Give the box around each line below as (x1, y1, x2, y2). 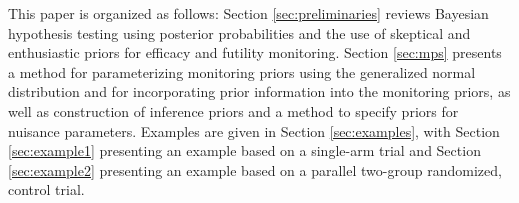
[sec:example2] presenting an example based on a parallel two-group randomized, (8, 159, 502, 180)
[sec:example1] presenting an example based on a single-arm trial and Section (8, 140, 481, 161)
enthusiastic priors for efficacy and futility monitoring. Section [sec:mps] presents (8, 42, 502, 63)
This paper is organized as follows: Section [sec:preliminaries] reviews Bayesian (8, 3, 489, 23)
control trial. (8, 179, 85, 200)
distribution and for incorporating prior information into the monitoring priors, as (8, 81, 511, 102)
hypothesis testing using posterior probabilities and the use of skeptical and (8, 22, 471, 43)
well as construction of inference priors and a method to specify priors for (8, 100, 459, 121)
